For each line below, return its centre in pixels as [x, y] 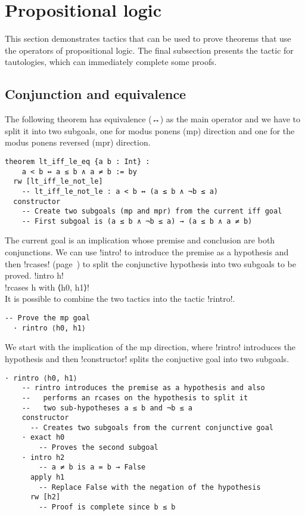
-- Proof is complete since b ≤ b [107, 507]
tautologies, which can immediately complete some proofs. [111, 62]
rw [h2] [45, 497]
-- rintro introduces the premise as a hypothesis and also [143, 388]
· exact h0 [43, 438]
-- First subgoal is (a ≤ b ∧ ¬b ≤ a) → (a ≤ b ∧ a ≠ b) [137, 221]
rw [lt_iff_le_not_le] [58, 182]
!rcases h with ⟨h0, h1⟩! [47, 287]
